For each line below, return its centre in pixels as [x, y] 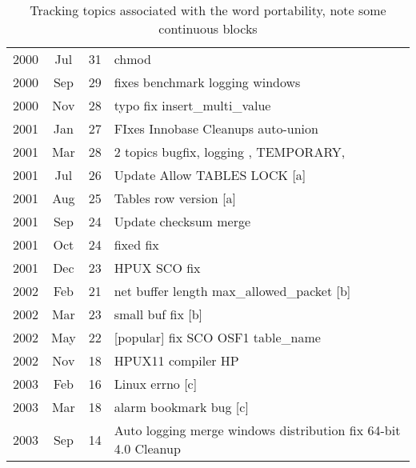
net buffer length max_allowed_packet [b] [232, 291]
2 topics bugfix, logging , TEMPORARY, [230, 152]
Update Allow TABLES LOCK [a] [210, 175]
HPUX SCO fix [157, 268]
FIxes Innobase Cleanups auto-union [216, 128]
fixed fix [136, 244]
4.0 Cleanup [147, 448]
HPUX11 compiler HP [176, 360]
